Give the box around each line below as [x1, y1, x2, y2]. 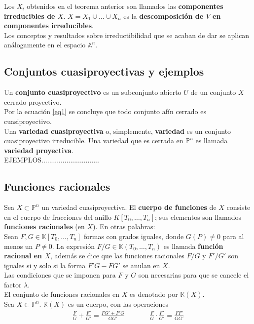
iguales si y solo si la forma [4, 260, 86, 270]
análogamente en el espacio [4, 40, 86, 50]
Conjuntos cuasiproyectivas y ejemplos [4, 64, 204, 79]
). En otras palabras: [93, 221, 155, 232]
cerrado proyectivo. [4, 96, 62, 107]
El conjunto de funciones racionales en [4, 289, 120, 299]
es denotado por [130, 289, 178, 299]
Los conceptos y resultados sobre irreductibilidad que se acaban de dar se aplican [4, 30, 250, 40]
